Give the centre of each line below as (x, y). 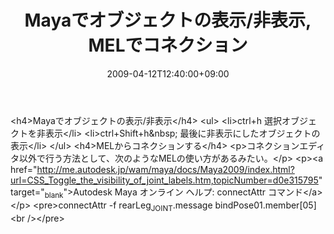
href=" (24, 169)
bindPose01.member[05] (265, 205)
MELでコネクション (168, 45)
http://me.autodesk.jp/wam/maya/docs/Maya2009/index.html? (165, 169)
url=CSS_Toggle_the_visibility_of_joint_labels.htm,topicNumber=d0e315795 (164, 180)
